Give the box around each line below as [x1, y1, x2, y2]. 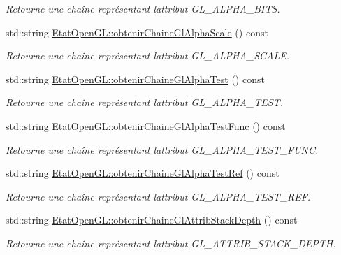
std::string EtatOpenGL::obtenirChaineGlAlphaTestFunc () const [6, 118, 286, 133]
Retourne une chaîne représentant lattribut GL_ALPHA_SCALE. [6, 48, 290, 63]
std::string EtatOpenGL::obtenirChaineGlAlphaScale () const [6, 24, 268, 39]
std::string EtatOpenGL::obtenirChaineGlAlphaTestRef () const [6, 166, 280, 180]
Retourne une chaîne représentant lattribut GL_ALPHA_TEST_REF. [6, 189, 311, 203]
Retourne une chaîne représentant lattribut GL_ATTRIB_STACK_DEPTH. [6, 235, 336, 250]
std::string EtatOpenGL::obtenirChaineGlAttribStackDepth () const [6, 212, 298, 227]
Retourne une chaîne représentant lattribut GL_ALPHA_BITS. [6, 1, 280, 15]
